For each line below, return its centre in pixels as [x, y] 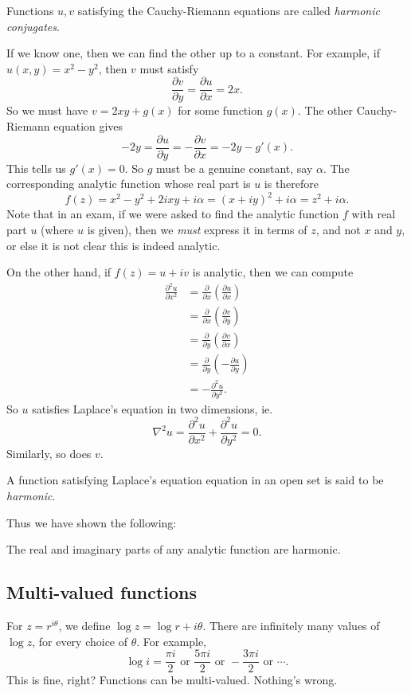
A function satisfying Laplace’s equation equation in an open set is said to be [195, 480]
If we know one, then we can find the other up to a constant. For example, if [193, 53]
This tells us [36, 168]
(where [57, 229]
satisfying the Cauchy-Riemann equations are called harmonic [229, 10]
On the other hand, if [59, 272]
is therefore [292, 184]
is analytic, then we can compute [273, 272]
